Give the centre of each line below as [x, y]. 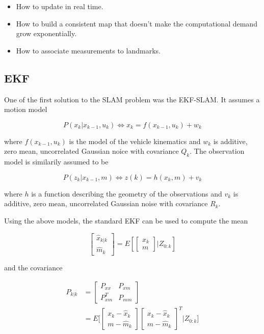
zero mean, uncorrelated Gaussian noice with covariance [91, 151]
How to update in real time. [60, 6]
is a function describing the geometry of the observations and [127, 193]
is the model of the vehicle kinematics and [135, 141]
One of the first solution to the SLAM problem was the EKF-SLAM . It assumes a [132, 99]
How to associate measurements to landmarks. [88, 50]
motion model [26, 109]
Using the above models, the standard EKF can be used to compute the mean [126, 220]
